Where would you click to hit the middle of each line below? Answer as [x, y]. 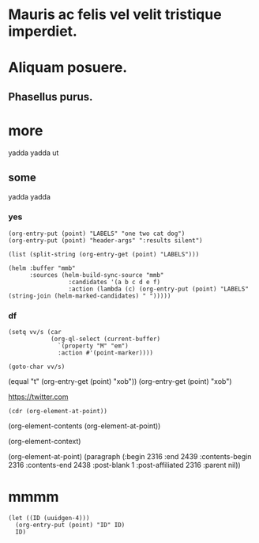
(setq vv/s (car [35, 332]
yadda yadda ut [34, 153]
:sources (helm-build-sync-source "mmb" [96, 275]
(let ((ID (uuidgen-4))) [49, 518]
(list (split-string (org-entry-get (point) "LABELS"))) [104, 254]
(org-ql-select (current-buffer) [105, 339]
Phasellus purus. [51, 97]
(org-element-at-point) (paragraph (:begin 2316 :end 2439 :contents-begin [130, 457]
